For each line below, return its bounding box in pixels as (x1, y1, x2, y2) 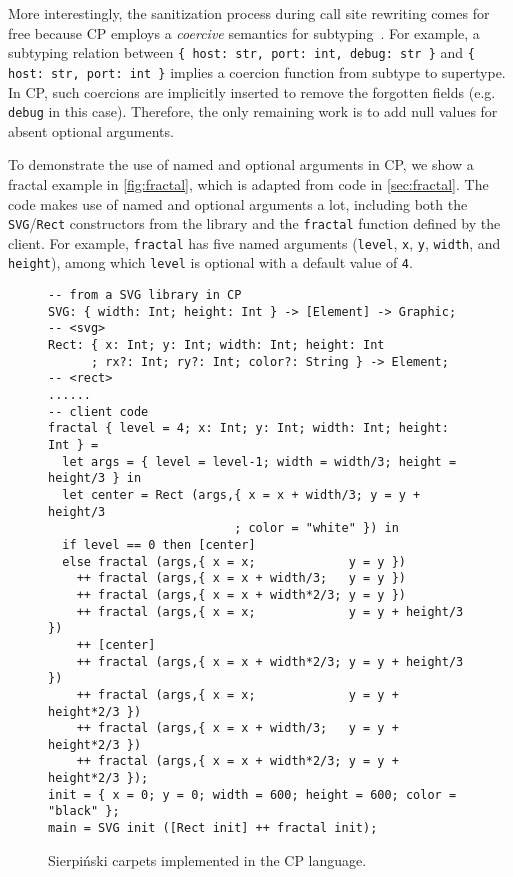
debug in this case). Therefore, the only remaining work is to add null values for (8, 101, 498, 122)
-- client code (48, 404, 149, 419)
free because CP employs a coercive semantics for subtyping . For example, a (8, 22, 480, 43)
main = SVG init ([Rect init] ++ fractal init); (48, 821, 378, 836)
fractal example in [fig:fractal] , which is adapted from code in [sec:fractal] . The (8, 173, 489, 194)
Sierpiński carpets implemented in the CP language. (48, 849, 367, 870)
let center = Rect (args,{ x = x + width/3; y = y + (62, 487, 421, 502)
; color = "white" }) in (234, 521, 399, 536)
